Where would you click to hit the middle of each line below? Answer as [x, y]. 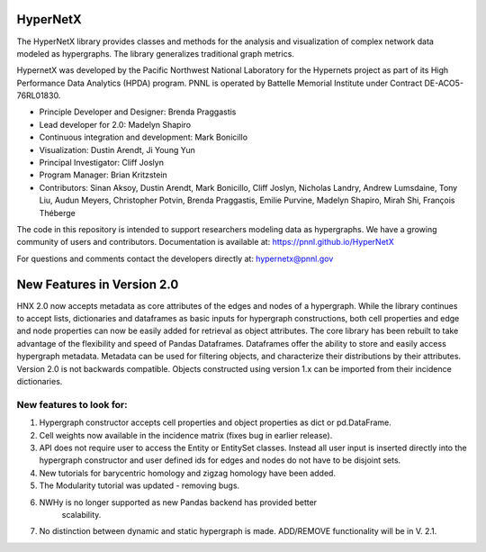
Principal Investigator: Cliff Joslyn [101, 163]
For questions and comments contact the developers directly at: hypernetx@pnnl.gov [175, 258]
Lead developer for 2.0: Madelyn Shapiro [115, 124]
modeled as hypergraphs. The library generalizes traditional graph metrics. [155, 53]
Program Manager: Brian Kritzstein [103, 175]
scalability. [81, 514]
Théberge [57, 213]
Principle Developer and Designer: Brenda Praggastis [138, 112]
